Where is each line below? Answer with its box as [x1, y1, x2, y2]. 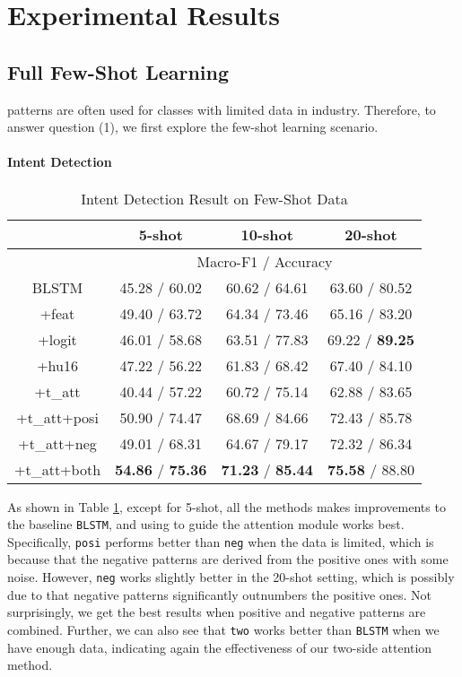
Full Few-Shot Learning [7, 57, 230, 85]
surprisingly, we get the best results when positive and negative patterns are [7, 603, 426, 621]
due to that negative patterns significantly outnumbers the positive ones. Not [7, 585, 431, 603]
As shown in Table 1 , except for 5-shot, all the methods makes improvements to [7, 497, 446, 516]
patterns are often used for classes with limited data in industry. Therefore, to [7, 100, 436, 118]
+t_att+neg [18, 432, 97, 454]
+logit [38, 328, 77, 350]
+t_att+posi [16, 406, 99, 428]
